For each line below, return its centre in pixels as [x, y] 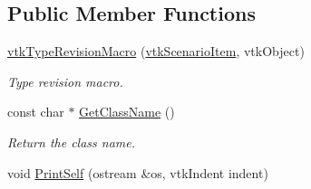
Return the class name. [71, 142]
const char [36, 112]
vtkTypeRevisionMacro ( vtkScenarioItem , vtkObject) [156, 51]
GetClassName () [127, 112]
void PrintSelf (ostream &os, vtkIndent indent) [138, 172]
